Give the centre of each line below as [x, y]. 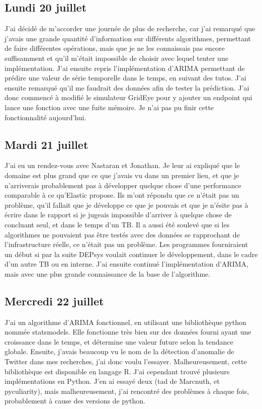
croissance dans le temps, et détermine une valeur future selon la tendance [119, 341]
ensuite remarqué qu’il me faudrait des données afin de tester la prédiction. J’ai [127, 87]
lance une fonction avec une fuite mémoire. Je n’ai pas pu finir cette [109, 107]
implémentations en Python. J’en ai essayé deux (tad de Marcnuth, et [112, 381]
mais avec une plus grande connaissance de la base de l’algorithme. [108, 273]
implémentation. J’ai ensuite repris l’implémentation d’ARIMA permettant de [125, 68]
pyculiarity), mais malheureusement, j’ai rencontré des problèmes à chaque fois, [127, 391]
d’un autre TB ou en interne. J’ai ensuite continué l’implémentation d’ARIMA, [126, 264]
